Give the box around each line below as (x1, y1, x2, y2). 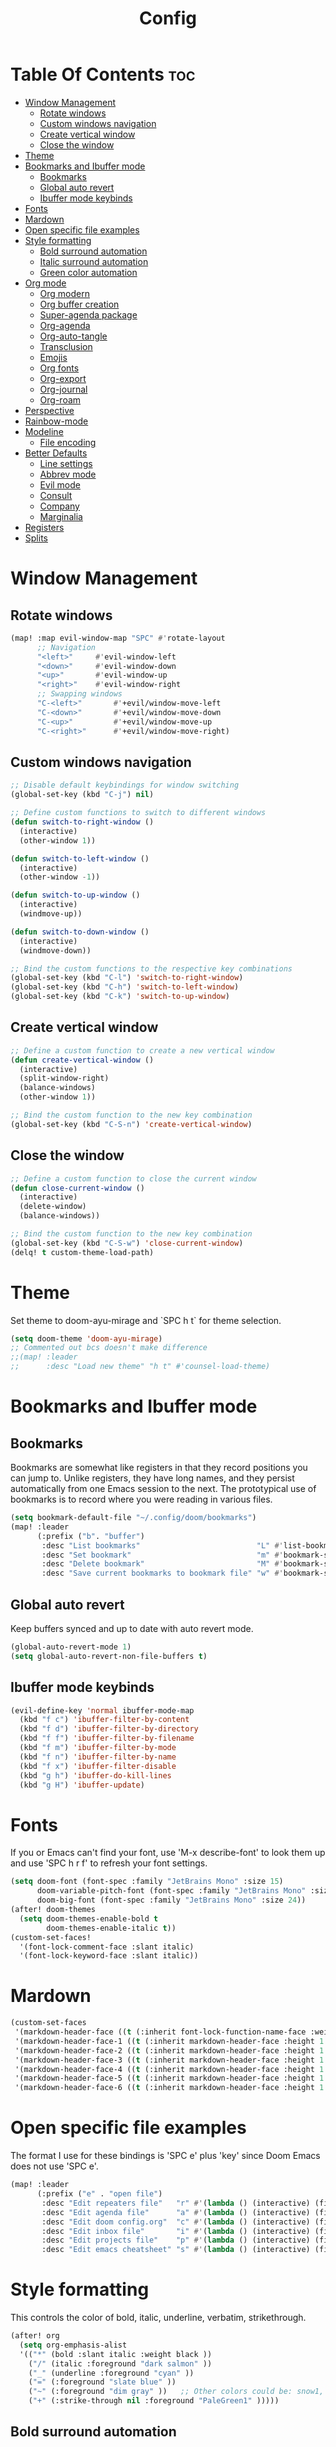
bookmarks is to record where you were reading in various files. (10, 1493, 273, 1506)
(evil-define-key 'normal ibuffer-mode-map (10, 1705, 195, 1716)
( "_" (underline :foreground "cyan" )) (28, 2368, 195, 2378)
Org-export (39, 372, 87, 384)
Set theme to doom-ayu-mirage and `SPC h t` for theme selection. (10, 1314, 282, 1326)
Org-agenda (39, 319, 91, 331)
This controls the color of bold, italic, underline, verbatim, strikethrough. (10, 2312, 307, 2324)
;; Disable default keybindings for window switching (10, 780, 240, 791)
